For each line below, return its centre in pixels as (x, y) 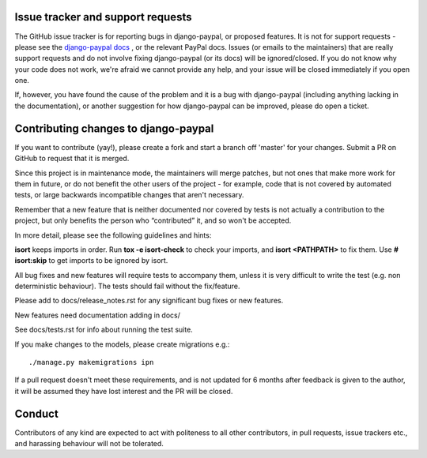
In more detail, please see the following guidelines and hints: (113, 235)
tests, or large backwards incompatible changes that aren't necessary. (129, 195)
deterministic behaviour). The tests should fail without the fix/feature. (127, 286)
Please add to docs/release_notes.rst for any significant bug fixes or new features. (149, 301)
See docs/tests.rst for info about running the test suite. (104, 330)
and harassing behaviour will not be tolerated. (89, 444)
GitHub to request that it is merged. (72, 159)
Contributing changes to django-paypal (114, 128)
